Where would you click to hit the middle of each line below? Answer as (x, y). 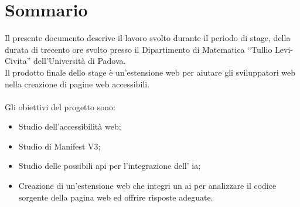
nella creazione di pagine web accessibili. (77, 84)
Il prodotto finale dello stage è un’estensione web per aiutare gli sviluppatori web (150, 72)
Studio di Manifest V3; (59, 146)
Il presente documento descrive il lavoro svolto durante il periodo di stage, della (148, 38)
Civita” (18, 61)
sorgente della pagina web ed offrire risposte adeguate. (116, 197)
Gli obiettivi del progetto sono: (60, 106)
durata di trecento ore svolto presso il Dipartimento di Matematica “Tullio (139, 49)
